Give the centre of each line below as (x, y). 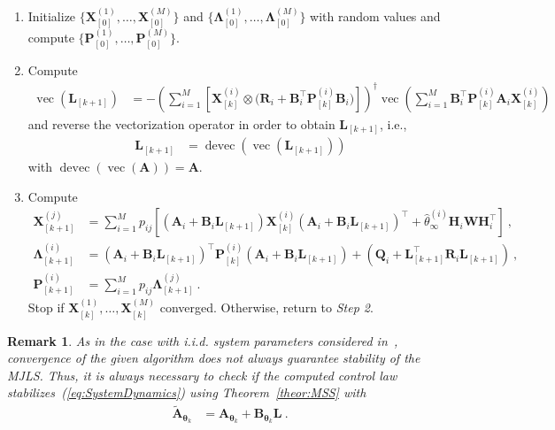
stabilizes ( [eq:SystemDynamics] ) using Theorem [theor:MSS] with (187, 392)
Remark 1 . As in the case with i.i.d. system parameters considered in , (203, 340)
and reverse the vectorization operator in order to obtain (181, 123)
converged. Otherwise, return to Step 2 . (266, 307)
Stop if (46, 307)
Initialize (52, 15)
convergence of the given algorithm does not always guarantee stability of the (214, 358)
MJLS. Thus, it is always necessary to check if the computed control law (202, 375)
